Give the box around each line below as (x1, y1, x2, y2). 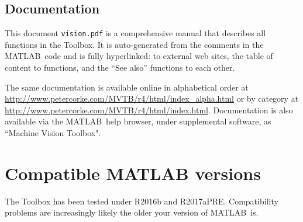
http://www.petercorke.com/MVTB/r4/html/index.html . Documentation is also (5, 103, 293, 116)
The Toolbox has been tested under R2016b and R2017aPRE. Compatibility (5, 195, 278, 207)
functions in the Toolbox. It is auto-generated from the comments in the (5, 38, 264, 50)
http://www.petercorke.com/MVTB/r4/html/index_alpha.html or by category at (5, 92, 299, 105)
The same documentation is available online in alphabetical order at (5, 81, 249, 93)
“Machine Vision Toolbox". (5, 127, 101, 139)
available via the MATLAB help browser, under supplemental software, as (5, 115, 271, 127)
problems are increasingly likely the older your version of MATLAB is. (5, 206, 259, 218)
